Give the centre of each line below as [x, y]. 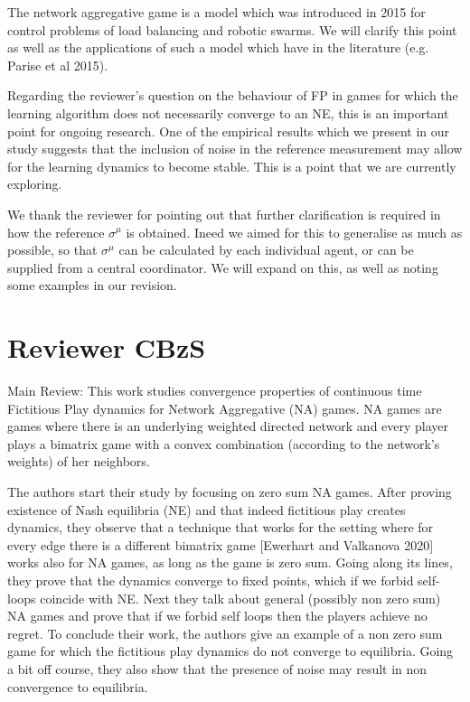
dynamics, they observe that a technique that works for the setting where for [221, 527]
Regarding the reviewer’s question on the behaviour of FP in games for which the [233, 95]
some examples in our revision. [92, 285]
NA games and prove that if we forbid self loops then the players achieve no [217, 616]
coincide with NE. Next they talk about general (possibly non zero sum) [240, 598]
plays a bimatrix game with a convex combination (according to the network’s [224, 443]
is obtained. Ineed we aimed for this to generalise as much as [294, 232]
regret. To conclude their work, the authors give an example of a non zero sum [225, 633]
